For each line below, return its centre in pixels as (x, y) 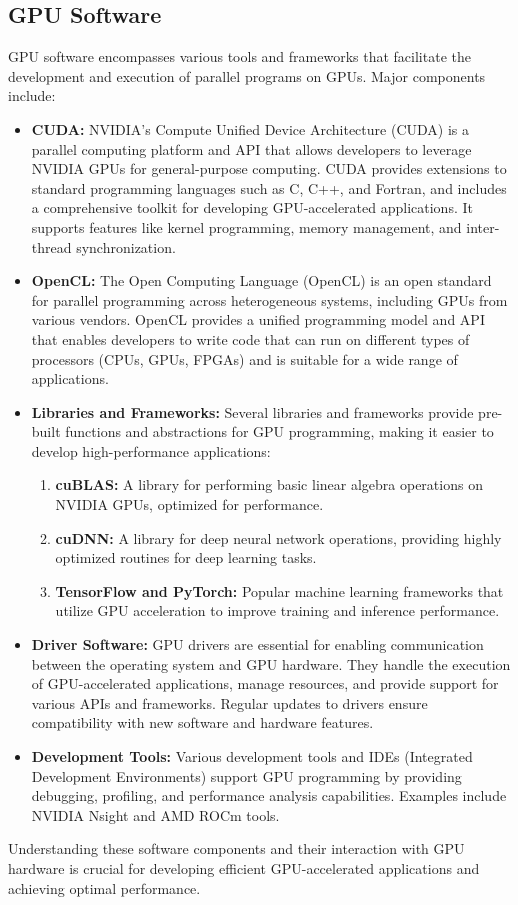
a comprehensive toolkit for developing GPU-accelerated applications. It (252, 207)
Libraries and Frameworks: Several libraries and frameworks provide (252, 411)
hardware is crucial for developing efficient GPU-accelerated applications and (244, 867)
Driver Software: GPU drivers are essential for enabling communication (257, 644)
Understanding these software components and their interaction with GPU (236, 848)
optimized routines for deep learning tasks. (186, 557)
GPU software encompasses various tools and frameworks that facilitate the (239, 56)
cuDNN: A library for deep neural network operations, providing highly (278, 537)
